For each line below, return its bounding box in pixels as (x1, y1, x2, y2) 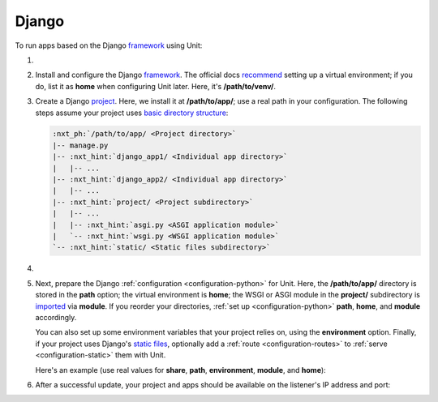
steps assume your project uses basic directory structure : (35, 108, 229, 118)
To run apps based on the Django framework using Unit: (15, 41, 203, 50)
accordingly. (35, 312, 77, 322)
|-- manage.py (52, 140, 109, 150)
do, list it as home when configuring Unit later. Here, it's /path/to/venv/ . (35, 81, 276, 91)
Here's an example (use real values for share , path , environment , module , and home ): (35, 365, 326, 374)
